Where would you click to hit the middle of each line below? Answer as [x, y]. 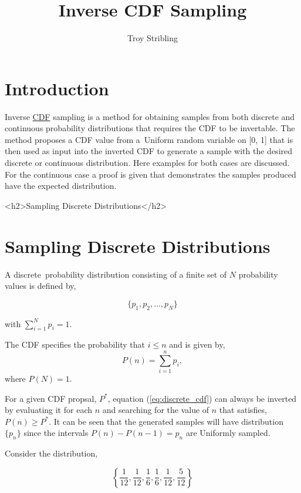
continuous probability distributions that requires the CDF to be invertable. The [150, 128]
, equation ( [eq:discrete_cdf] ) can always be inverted [202, 398]
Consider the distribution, [51, 453]
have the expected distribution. [61, 186]
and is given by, [197, 344]
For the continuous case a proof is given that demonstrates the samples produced [150, 174]
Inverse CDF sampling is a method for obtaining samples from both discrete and [150, 116]
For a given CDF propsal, [51, 398]
